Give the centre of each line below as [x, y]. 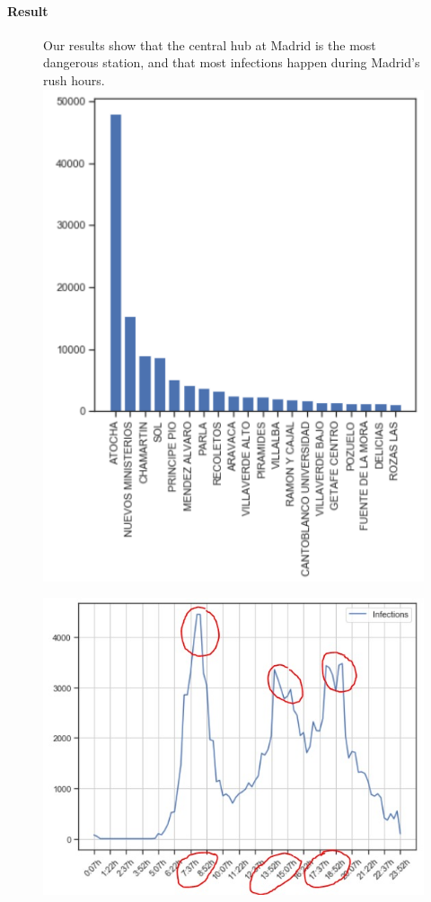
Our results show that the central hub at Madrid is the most [210, 44]
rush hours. [74, 79]
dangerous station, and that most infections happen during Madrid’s [232, 62]
